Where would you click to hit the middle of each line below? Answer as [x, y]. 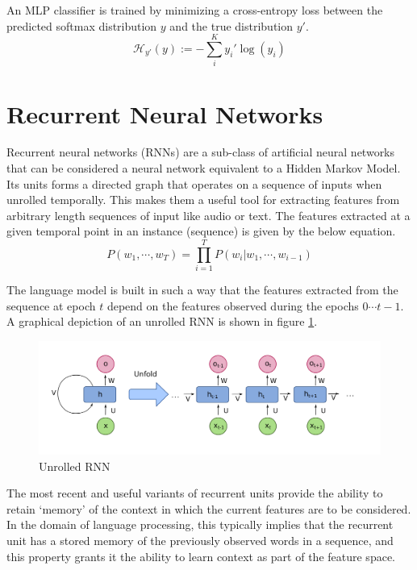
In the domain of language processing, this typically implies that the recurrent [200, 524]
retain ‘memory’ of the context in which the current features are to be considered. [209, 508]
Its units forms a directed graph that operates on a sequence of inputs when [194, 183]
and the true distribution [231, 25]
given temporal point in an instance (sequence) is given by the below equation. [201, 231]
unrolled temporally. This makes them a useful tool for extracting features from [203, 200]
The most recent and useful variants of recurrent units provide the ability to [195, 493]
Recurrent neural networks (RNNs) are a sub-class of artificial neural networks [201, 152]
